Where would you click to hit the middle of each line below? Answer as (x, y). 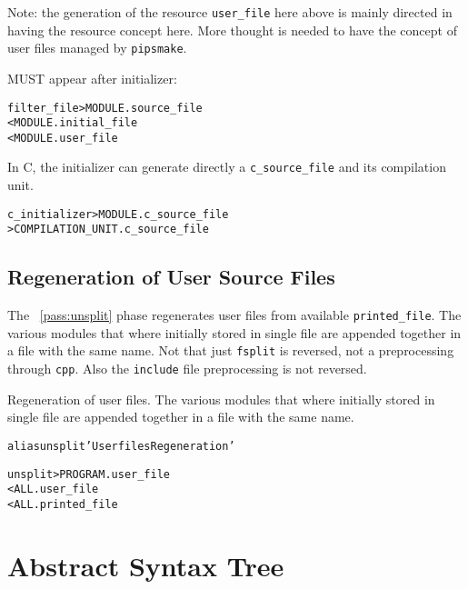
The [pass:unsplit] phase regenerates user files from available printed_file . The (234, 315)
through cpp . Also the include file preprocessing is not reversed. (187, 369)
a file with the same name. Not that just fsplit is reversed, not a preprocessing (231, 350)
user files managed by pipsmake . (97, 48)
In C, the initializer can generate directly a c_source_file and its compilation (227, 167)
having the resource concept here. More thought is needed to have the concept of (232, 30)
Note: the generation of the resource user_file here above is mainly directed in (230, 12)
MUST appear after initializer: (92, 78)
